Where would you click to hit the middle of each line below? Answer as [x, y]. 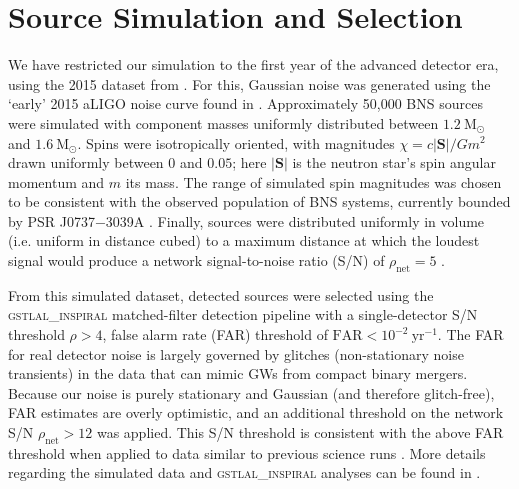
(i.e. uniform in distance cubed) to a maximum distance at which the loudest [244, 240]
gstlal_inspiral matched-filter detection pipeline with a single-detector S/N [243, 314]
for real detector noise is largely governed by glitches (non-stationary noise [236, 353]
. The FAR [470, 334]
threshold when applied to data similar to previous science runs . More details [247, 452]
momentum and [56, 181]
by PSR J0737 [51, 220]
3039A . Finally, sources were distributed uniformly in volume [295, 220]
